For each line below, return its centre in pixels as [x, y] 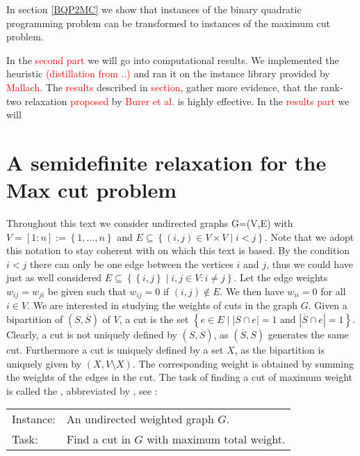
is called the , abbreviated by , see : [82, 390]
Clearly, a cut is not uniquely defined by [92, 335]
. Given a [328, 305]
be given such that [87, 291]
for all [333, 291]
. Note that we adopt [309, 236]
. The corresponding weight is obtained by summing [243, 363]
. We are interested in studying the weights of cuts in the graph [163, 305]
